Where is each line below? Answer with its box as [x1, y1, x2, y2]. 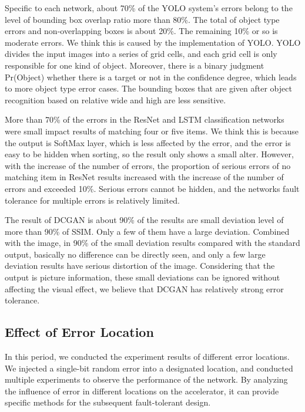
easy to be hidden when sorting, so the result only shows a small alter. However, [5, 148, 294, 160]
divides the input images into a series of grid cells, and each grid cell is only [5, 48, 277, 60]
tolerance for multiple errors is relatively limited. [5, 194, 180, 206]
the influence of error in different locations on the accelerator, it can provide [5, 384, 279, 397]
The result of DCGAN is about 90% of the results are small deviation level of [5, 214, 284, 226]
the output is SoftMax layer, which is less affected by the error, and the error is [5, 136, 291, 148]
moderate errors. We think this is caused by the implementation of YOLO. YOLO [5, 36, 301, 48]
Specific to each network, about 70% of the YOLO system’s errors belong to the [5, 2, 293, 13]
